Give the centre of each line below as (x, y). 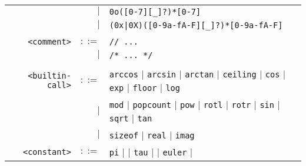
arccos (124, 74)
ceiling (240, 74)
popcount (152, 105)
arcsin (162, 74)
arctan (199, 74)
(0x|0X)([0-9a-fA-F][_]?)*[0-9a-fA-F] (196, 25)
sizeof (124, 135)
